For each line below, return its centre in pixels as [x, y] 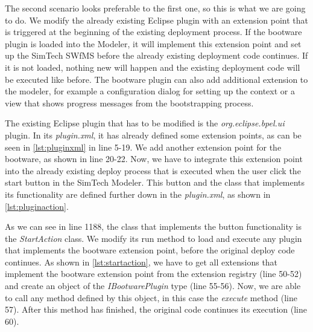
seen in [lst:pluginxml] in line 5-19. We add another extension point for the [143, 147]
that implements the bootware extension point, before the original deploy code [150, 250]
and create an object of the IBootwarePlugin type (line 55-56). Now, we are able [153, 286]
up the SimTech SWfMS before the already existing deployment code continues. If [156, 55]
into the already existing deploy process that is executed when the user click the [153, 170]
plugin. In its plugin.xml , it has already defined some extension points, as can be [153, 135]
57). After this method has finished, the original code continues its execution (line [156, 309]
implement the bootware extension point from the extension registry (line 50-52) [153, 274]
